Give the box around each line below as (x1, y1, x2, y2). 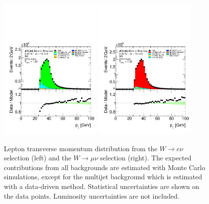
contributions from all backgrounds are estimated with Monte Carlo (4, 162, 206, 172)
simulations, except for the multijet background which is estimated (4, 172, 202, 182)
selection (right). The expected (100, 153, 192, 163)
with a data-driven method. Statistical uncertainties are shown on (4, 181, 199, 191)
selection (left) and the (4, 153, 71, 163)
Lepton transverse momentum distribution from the (4, 143, 158, 153)
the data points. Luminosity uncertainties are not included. (4, 190, 179, 201)
